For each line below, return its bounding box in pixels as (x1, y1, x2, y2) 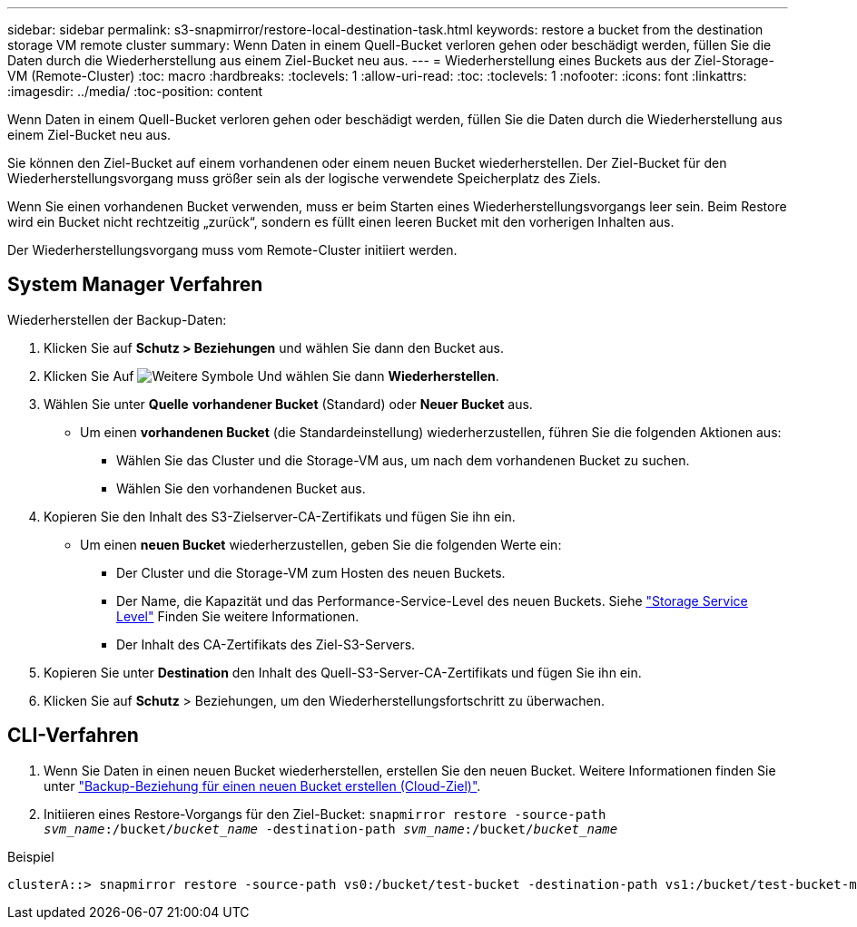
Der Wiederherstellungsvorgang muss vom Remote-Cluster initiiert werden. (7, 242, 458, 258)
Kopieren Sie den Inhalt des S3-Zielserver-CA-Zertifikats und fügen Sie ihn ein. (44, 508, 516, 524)
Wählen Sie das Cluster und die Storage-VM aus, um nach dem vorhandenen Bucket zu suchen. (116, 452, 690, 468)
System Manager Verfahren (7, 273, 263, 297)
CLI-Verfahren (7, 724, 139, 747)
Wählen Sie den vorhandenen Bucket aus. (116, 480, 366, 496)
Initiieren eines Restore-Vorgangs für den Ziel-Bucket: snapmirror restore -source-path (44, 805, 606, 822)
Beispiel (7, 848, 54, 864)
